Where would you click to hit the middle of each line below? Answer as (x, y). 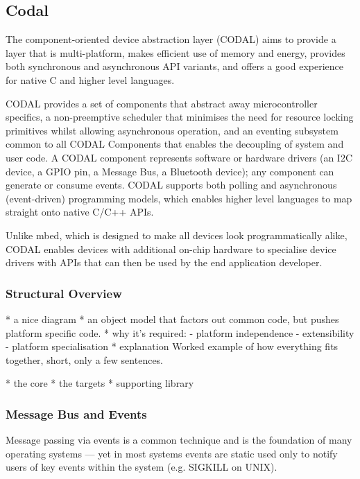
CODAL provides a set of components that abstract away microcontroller (162, 103)
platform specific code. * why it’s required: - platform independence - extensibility (180, 332)
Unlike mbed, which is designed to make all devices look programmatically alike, (177, 235)
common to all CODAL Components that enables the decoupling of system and (175, 144)
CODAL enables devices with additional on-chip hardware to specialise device (171, 249)
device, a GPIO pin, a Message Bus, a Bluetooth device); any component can (170, 171)
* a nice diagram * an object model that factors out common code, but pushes (172, 319)
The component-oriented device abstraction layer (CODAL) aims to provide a (171, 39)
